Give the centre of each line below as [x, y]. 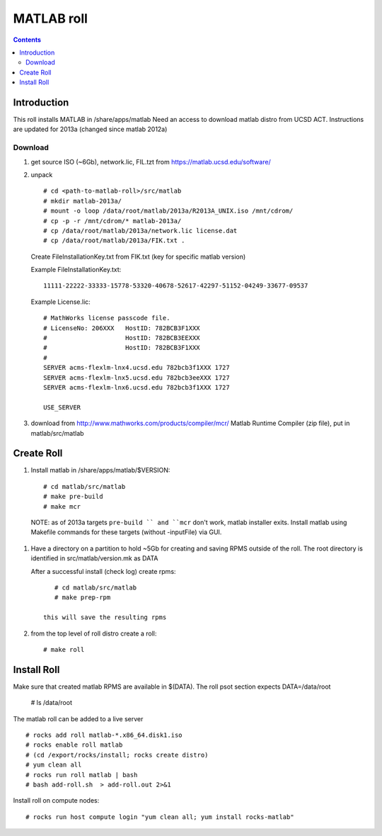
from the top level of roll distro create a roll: [94, 633]
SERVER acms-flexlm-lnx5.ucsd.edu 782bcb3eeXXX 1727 [137, 378]
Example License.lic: [61, 302]
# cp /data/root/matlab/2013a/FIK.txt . [114, 241]
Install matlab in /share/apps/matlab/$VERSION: [100, 470]
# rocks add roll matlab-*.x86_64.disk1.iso [104, 735]
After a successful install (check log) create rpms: [103, 571]
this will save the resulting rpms [105, 617]
